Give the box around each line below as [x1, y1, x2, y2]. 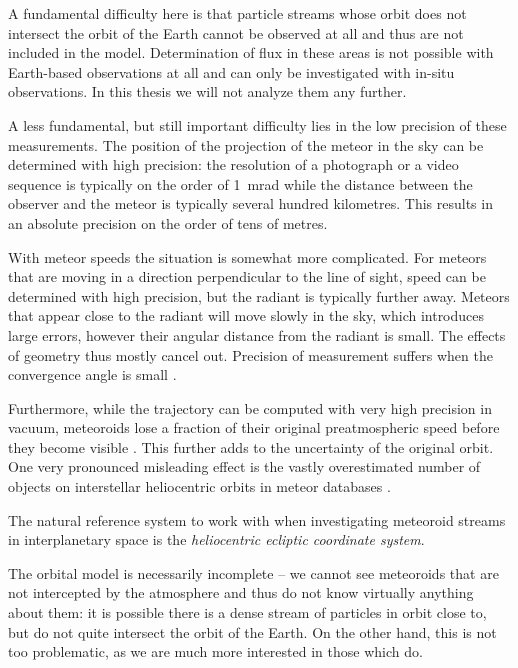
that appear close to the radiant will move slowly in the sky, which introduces [8, 305, 485, 326]
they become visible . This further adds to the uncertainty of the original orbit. [8, 436, 494, 457]
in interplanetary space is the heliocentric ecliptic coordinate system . [8, 529, 425, 550]
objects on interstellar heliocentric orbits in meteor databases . [8, 476, 391, 497]
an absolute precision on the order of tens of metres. [8, 212, 328, 233]
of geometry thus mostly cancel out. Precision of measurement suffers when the [8, 344, 493, 365]
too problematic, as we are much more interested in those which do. [8, 641, 423, 662]
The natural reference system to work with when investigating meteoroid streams [8, 509, 506, 530]
